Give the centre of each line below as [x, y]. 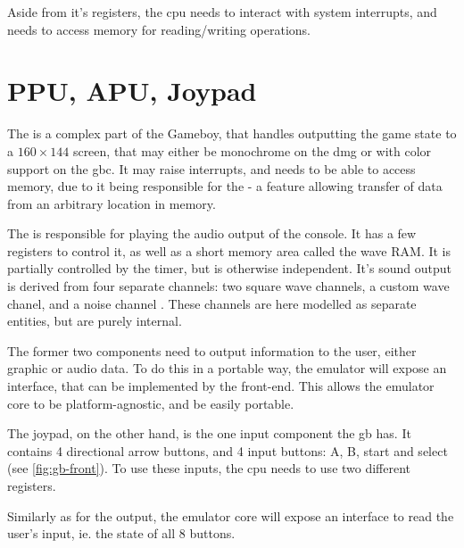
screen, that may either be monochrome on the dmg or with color [252, 150]
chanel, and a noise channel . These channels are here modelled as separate [212, 303]
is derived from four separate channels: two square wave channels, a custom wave [228, 286]
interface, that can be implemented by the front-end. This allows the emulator [221, 386]
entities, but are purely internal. [95, 321]
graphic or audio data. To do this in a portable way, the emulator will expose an [227, 368]
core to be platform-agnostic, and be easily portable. [151, 403]
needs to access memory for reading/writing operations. [159, 29]
